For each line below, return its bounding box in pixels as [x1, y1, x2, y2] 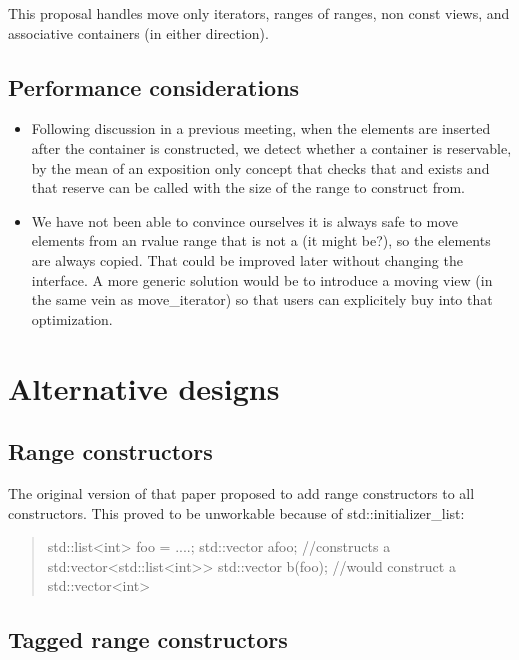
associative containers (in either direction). [8, 22, 269, 43]
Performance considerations [8, 71, 300, 102]
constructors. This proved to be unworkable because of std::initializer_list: [8, 502, 465, 523]
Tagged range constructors [8, 624, 288, 655]
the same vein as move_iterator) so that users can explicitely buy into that [31, 289, 493, 310]
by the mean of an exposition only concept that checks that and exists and [31, 157, 490, 178]
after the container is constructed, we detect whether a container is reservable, [31, 137, 512, 158]
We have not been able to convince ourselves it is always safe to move [31, 210, 458, 231]
